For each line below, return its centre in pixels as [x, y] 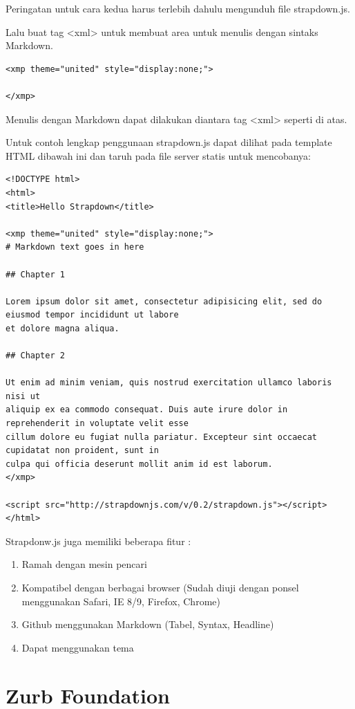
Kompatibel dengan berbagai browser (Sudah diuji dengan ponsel [160, 587]
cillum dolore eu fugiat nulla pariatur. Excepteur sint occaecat [162, 437]
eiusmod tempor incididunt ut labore [92, 315]
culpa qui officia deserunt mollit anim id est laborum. [139, 464]
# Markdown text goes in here [75, 247]
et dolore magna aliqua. [63, 328]
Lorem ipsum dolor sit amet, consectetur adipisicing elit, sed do [164, 301]
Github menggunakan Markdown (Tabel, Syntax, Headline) [148, 624]
